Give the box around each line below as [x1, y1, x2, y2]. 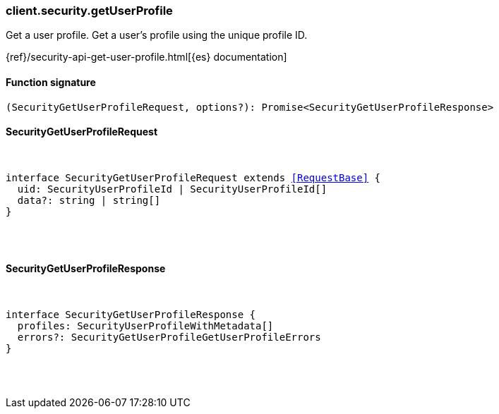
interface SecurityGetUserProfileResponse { [6, 309, 256, 321]
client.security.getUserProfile [6, 4, 173, 18]
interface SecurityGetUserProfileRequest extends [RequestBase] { [6, 171, 381, 183]
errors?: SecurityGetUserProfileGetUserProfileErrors [17, 331, 321, 343]
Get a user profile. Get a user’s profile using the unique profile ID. [6, 29, 308, 42]
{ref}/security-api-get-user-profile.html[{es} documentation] [6, 51, 287, 63]
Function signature [6, 75, 96, 88]
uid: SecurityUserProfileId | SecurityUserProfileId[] [17, 183, 327, 195]
